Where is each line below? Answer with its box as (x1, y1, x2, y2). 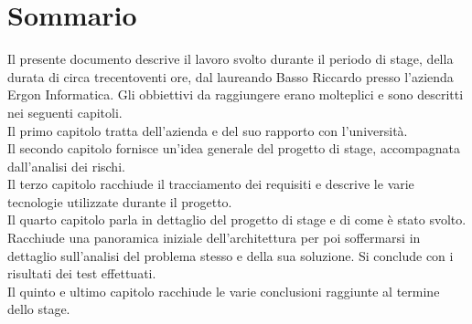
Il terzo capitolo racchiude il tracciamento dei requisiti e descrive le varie (7, 174, 414, 193)
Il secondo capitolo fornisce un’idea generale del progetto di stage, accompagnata (7, 139, 460, 158)
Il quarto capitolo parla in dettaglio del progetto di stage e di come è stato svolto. (7, 210, 467, 229)
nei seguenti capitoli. (7, 102, 123, 121)
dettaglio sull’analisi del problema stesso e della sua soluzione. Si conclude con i (7, 246, 454, 265)
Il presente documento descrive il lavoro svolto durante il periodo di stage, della (7, 49, 454, 68)
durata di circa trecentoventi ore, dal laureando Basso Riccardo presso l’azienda (7, 67, 454, 86)
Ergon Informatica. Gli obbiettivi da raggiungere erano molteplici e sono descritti (7, 85, 464, 104)
